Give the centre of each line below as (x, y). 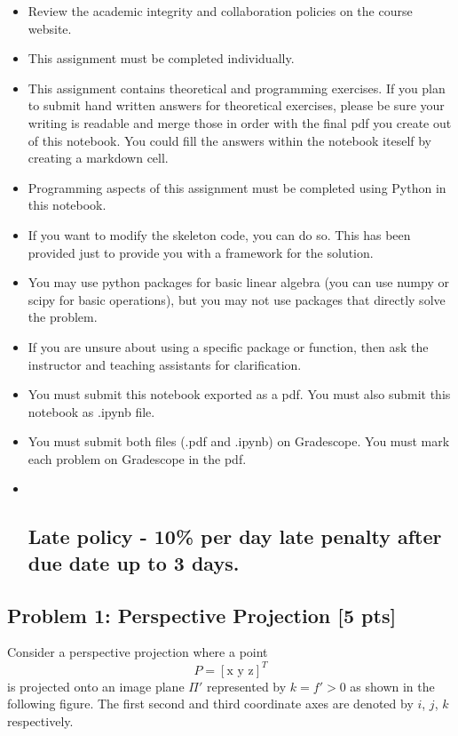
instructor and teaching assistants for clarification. (165, 364)
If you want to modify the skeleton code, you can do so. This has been (219, 234)
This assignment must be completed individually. (161, 58)
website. (50, 28)
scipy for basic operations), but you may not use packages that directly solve (237, 299)
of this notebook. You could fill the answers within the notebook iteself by (230, 140)
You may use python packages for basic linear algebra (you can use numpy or (238, 282)
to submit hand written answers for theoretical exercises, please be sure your (236, 105)
